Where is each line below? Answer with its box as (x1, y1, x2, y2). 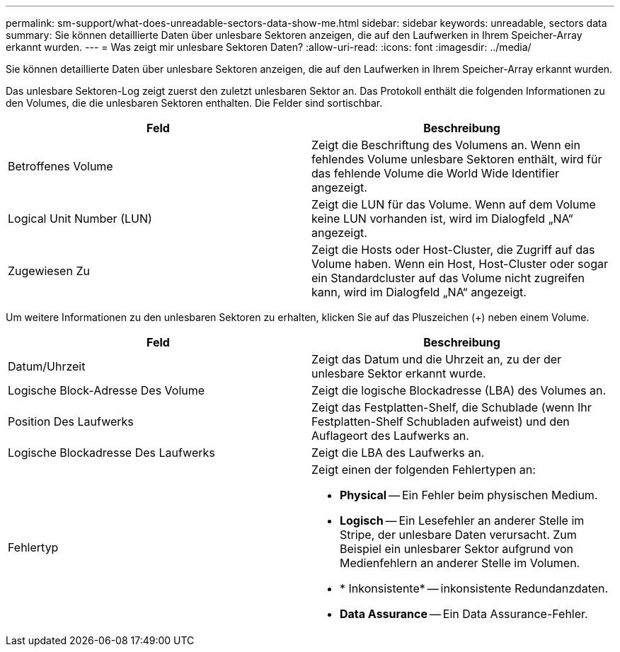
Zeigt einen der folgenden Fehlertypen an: (311, 462, 536, 477)
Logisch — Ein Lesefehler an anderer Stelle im (340, 513, 585, 528)
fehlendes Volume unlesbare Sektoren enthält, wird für (311, 152, 602, 166)
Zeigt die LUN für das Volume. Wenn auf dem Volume (311, 197, 596, 211)
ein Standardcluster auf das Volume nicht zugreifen (311, 271, 585, 285)
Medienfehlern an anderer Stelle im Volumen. (340, 556, 580, 570)
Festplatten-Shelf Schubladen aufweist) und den (311, 414, 570, 429)
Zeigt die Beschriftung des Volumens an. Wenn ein (311, 138, 580, 152)
